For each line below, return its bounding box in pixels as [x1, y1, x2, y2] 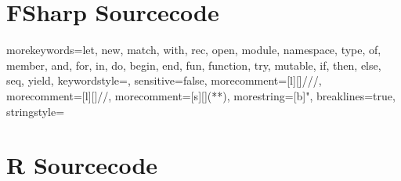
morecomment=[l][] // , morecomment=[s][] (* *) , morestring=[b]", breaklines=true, [6, 87, 396, 103]
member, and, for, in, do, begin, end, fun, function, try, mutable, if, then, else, [6, 56, 381, 73]
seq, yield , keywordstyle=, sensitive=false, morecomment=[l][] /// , [6, 72, 322, 89]
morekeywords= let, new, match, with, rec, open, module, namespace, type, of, [6, 42, 381, 58]
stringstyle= [6, 103, 65, 119]
